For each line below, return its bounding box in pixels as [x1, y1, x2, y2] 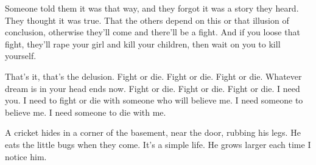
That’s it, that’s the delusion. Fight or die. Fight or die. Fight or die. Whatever [5, 69, 302, 82]
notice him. [5, 150, 47, 163]
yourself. [5, 49, 37, 62]
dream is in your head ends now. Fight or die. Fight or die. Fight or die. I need [5, 82, 300, 94]
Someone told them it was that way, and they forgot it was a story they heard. [5, 2, 299, 14]
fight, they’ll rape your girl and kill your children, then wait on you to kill [5, 37, 281, 50]
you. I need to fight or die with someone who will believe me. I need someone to [5, 94, 303, 107]
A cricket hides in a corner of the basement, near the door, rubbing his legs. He [5, 126, 301, 139]
